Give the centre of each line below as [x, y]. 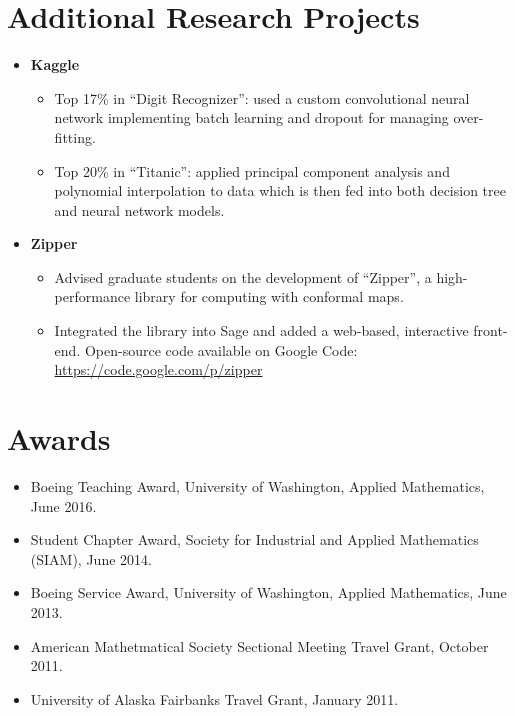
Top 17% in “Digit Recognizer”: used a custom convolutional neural [262, 97]
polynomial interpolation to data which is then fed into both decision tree [280, 190]
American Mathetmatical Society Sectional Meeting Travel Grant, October [259, 645]
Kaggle [55, 64]
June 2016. [63, 505]
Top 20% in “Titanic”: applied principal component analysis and [252, 170]
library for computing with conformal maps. [269, 296]
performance [92, 296]
